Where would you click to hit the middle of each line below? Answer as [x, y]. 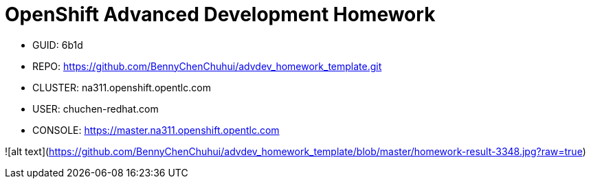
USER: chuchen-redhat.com [96, 108]
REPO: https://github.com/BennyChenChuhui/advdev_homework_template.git [207, 66]
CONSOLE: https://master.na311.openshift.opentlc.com [156, 130]
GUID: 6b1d [58, 45]
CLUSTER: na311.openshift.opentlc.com [122, 87]
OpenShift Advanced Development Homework [220, 14]
